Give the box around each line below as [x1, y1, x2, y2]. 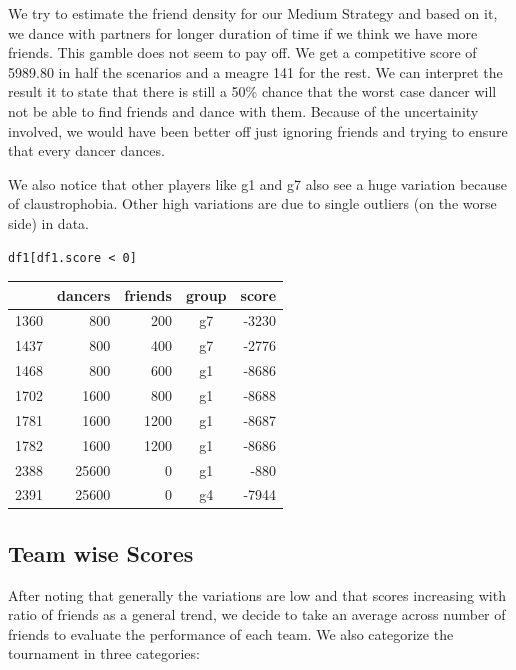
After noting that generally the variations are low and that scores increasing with [8, 584, 506, 605]
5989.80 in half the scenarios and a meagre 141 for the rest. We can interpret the [8, 61, 503, 82]
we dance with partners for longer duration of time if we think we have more [8, 22, 478, 43]
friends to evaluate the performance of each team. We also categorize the [8, 623, 454, 644]
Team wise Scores [8, 537, 194, 568]
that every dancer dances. [8, 140, 165, 161]
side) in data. [8, 212, 89, 233]
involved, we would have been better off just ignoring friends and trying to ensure [8, 120, 508, 141]
